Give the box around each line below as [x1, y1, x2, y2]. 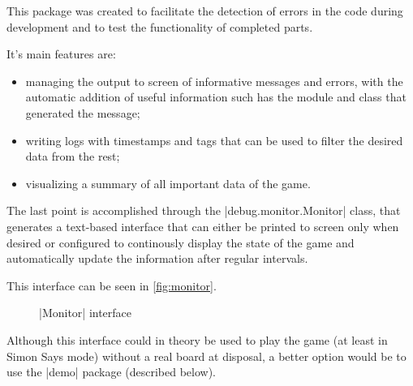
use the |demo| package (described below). [6, 363, 217, 380]
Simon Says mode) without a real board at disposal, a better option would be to [6, 347, 407, 364]
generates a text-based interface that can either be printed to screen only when [6, 217, 399, 234]
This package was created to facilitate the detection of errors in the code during [6, 2, 403, 19]
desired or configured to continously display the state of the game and [6, 234, 355, 251]
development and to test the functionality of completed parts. [6, 18, 313, 35]
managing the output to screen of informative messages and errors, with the [25, 72, 403, 89]
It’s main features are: [6, 45, 116, 62]
